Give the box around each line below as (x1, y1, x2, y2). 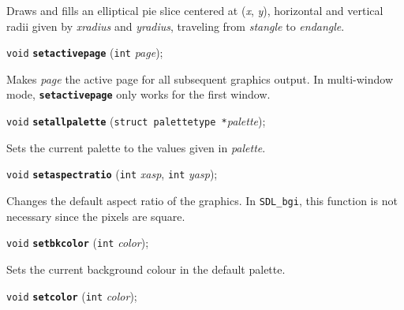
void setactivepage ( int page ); (6, 44, 163, 61)
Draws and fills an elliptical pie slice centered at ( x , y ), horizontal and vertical (6, 2, 383, 18)
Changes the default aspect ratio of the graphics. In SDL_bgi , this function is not (6, 192, 398, 208)
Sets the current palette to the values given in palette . (6, 139, 266, 155)
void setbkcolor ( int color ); (6, 234, 149, 251)
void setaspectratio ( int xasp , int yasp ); (6, 166, 218, 182)
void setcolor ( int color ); (6, 287, 137, 304)
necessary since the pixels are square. (6, 207, 185, 224)
